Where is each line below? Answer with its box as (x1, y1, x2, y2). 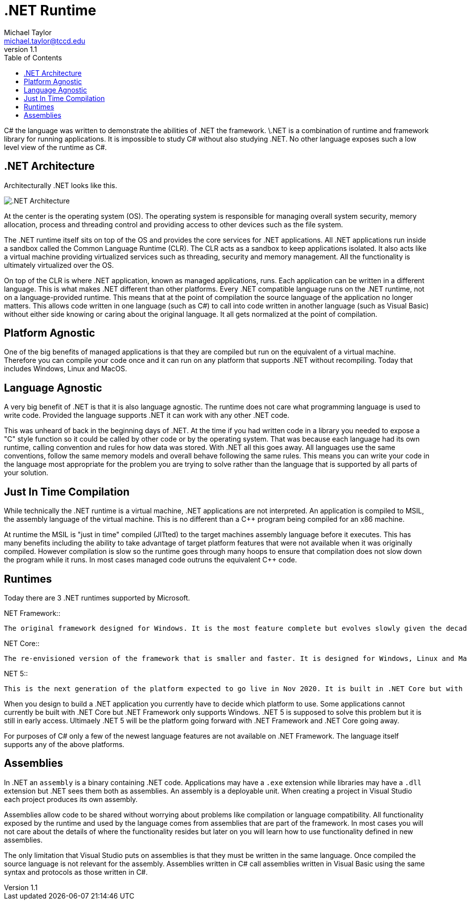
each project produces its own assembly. (4, 795, 138, 804)
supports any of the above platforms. (4, 740, 125, 749)
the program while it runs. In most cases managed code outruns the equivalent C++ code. (4, 555, 297, 564)
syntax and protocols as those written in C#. (4, 867, 148, 876)
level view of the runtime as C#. (4, 143, 107, 151)
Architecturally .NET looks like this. (4, 181, 117, 190)
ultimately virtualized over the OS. (4, 260, 114, 269)
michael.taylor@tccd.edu (4, 36, 86, 45)
